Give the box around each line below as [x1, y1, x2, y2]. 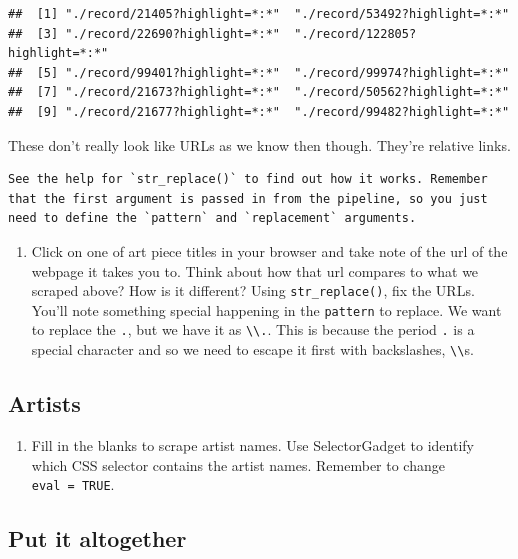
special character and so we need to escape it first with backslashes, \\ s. [31, 339, 474, 360]
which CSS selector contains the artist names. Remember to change [31, 454, 445, 475]
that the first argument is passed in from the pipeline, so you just [8, 191, 488, 206]
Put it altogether [8, 523, 187, 554]
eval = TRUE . [31, 474, 115, 495]
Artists [8, 388, 81, 419]
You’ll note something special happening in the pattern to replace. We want [31, 299, 502, 320]
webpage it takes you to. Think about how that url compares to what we [31, 260, 479, 281]
